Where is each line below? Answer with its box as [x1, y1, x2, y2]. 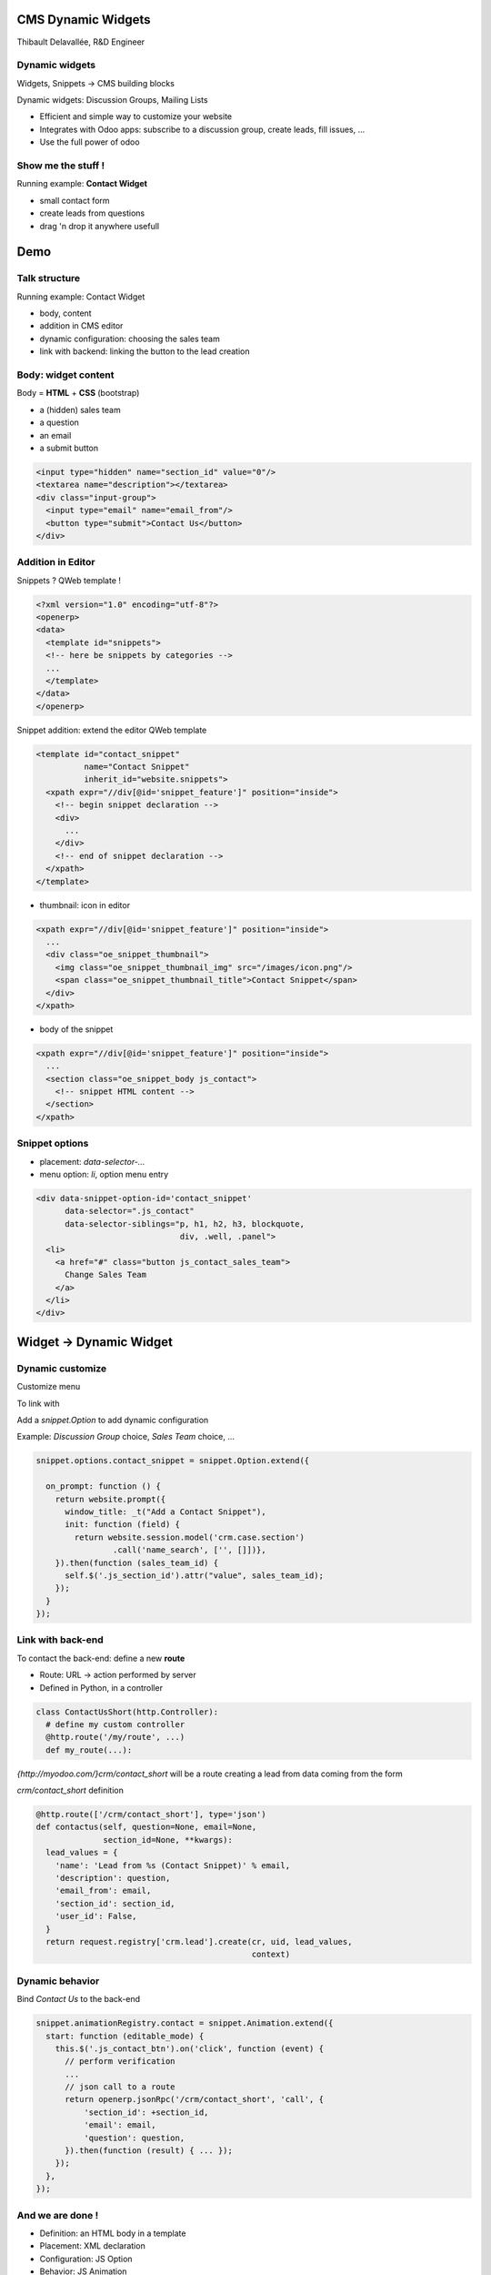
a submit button [39, 442, 99, 453]
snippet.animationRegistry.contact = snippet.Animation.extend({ [35, 2018, 334, 2028]
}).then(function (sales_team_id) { [55, 1557, 218, 1568]
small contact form [39, 195, 110, 206]
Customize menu [16, 1381, 81, 1392]
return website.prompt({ [55, 1493, 166, 1504]
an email [39, 430, 72, 440]
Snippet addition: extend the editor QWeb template [16, 724, 207, 735]
